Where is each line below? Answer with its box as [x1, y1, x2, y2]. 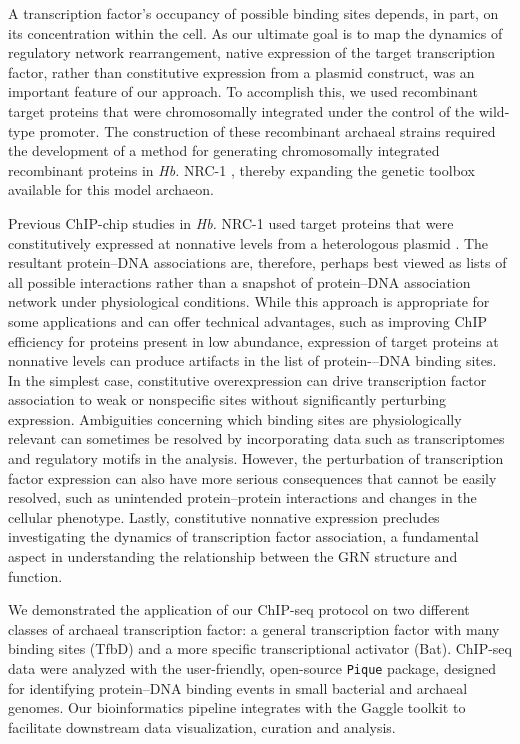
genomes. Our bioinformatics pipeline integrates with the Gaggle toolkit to [8, 697, 466, 718]
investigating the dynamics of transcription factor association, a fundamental [8, 526, 479, 547]
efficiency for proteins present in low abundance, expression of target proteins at [8, 330, 499, 351]
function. [8, 565, 63, 586]
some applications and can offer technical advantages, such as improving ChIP [8, 310, 487, 331]
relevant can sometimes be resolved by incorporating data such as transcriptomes [8, 428, 505, 449]
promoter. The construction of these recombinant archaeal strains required [39, 120, 496, 141]
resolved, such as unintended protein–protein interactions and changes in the [8, 487, 477, 508]
